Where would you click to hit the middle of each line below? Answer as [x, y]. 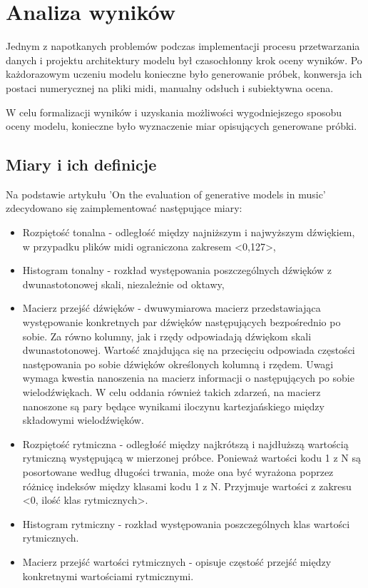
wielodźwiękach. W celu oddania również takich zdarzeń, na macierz [172, 392]
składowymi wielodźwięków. [83, 420]
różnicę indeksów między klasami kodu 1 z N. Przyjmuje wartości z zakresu [187, 486]
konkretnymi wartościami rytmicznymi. [108, 576]
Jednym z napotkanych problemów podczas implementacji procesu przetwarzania [183, 46]
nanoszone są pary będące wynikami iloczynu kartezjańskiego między [173, 406]
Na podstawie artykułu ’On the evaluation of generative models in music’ [166, 194]
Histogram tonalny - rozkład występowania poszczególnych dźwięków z [177, 270]
